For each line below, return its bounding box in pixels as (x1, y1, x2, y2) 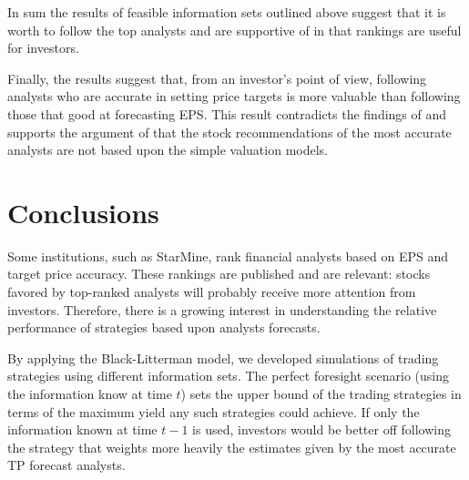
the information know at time (7, 384, 172, 403)
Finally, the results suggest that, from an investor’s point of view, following (7, 68, 427, 87)
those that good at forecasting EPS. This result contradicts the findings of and (7, 104, 447, 123)
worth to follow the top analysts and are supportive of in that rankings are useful (7, 20, 462, 39)
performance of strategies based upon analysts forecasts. (7, 318, 321, 337)
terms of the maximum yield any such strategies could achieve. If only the (7, 402, 420, 421)
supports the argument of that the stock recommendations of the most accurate (7, 122, 452, 141)
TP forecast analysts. (7, 455, 126, 475)
